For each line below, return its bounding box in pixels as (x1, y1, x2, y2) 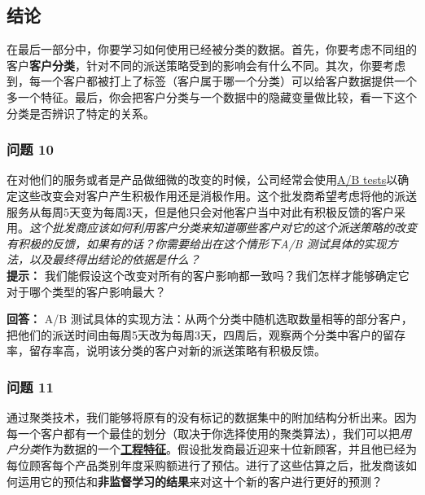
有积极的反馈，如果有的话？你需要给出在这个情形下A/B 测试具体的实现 (7, 234, 387, 252)
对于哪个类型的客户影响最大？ (7, 283, 166, 300)
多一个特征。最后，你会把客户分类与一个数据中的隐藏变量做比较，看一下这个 (7, 88, 417, 105)
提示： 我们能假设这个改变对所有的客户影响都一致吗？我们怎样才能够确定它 (7, 266, 410, 283)
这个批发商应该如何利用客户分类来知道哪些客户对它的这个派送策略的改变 (29, 219, 417, 236)
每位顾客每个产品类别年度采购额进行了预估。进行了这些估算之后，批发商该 (7, 456, 405, 473)
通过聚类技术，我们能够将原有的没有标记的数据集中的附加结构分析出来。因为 (7, 409, 417, 426)
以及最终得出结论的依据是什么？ (28, 251, 200, 268)
